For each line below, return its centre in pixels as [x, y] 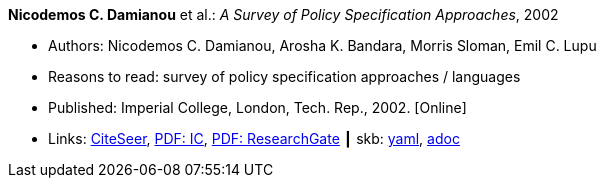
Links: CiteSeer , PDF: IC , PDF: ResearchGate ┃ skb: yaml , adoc [254, 138]
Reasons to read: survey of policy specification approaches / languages [284, 76]
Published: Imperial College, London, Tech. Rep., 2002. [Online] [257, 107]
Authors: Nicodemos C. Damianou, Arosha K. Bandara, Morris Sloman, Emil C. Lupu [322, 45]
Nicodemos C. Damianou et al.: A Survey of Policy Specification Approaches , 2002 [283, 14]
